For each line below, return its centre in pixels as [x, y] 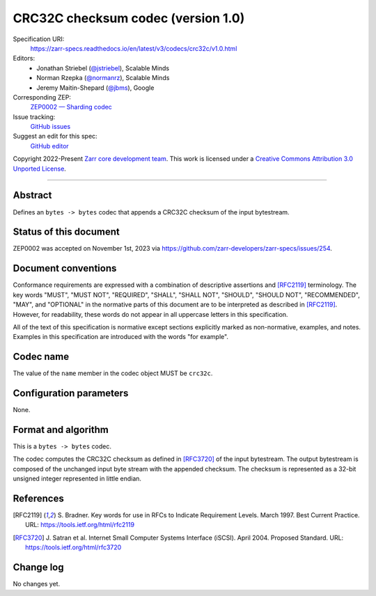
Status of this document [66, 232]
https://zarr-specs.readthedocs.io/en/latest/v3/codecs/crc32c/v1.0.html [134, 48]
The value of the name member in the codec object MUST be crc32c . [113, 373]
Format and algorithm [61, 429]
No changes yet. [37, 584]
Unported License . [39, 168]
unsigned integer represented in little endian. [77, 479]
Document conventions [65, 268]
